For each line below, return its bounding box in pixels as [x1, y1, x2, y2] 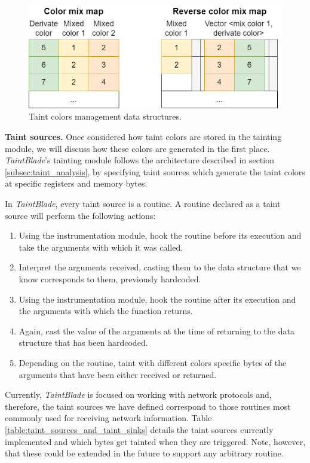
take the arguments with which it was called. [19, 240, 183, 253]
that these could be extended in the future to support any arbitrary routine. [5, 447, 284, 459]
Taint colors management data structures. [29, 110, 182, 123]
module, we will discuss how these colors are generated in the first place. [5, 142, 270, 154]
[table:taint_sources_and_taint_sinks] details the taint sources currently [5, 423, 274, 435]
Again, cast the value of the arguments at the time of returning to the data [19, 324, 294, 337]
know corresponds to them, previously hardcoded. [19, 273, 201, 285]
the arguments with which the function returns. [19, 304, 193, 317]
